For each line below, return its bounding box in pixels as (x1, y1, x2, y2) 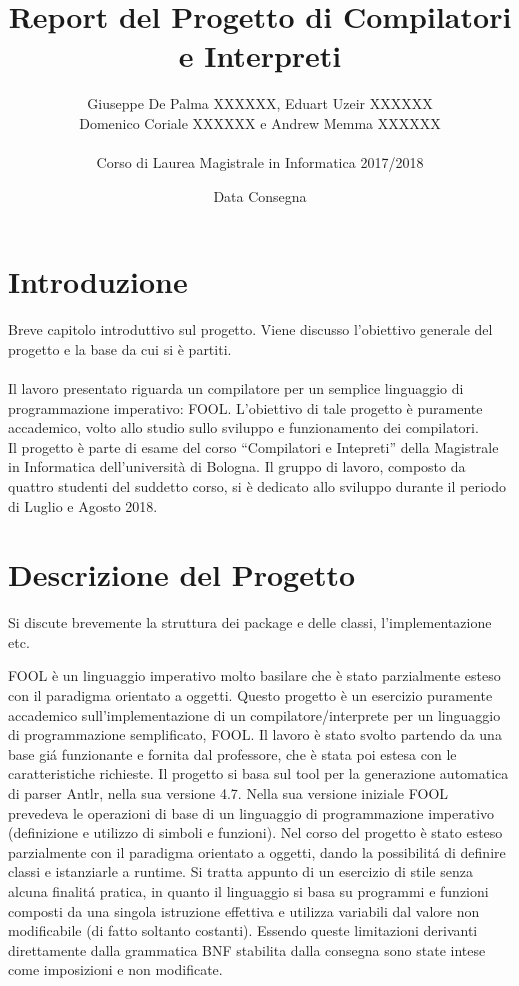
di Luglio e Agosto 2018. (8, 495, 158, 516)
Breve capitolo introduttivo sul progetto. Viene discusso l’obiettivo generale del (8, 319, 493, 340)
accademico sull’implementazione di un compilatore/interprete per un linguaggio (8, 704, 501, 725)
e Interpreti (178, 35, 342, 76)
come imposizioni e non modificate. (8, 959, 223, 980)
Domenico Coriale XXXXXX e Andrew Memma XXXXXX (79, 112, 441, 133)
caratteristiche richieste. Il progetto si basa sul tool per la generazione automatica (8, 763, 509, 784)
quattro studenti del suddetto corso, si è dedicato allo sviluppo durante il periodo (8, 475, 506, 496)
